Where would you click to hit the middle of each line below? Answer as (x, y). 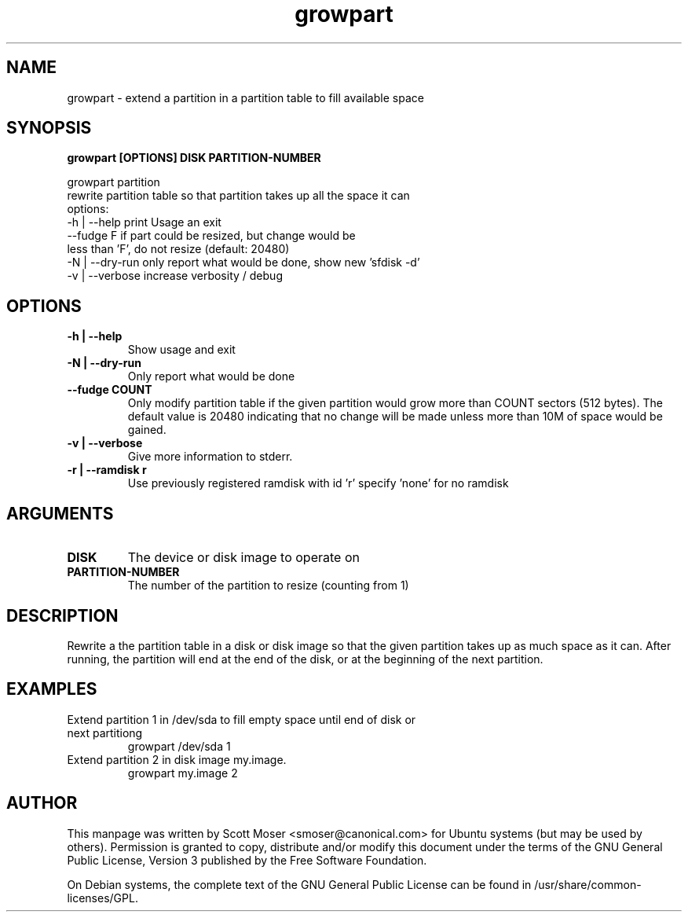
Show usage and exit (181, 350)
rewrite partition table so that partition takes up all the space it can (238, 196)
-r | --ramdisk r (107, 470)
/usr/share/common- (588, 884)
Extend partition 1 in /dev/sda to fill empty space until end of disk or (242, 719)
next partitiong (105, 733)
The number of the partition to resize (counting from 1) (268, 586)
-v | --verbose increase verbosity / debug (175, 276)
